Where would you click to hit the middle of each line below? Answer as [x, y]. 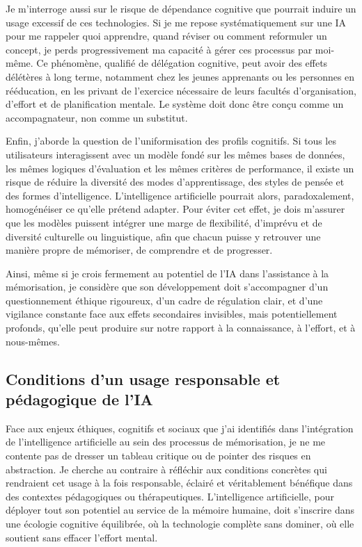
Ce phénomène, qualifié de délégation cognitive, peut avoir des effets [182, 63]
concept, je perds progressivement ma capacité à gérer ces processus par [159, 49]
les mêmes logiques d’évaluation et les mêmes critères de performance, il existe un [180, 168]
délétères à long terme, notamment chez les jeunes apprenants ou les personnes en [180, 76]
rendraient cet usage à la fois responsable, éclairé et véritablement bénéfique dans [179, 483]
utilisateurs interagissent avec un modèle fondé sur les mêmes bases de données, [175, 154]
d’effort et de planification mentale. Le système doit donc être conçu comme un [175, 104]
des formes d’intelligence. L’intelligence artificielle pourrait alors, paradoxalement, [180, 195]
